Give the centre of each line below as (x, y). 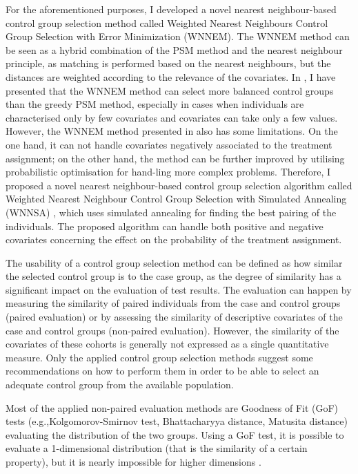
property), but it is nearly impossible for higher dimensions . (133, 462)
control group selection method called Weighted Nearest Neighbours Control (167, 22)
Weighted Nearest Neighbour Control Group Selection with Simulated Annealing (176, 199)
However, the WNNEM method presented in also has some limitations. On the (172, 131)
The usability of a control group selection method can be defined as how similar (174, 262)
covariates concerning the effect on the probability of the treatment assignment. (174, 239)
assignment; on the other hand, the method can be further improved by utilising (175, 158)
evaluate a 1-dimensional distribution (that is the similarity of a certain (157, 448)
